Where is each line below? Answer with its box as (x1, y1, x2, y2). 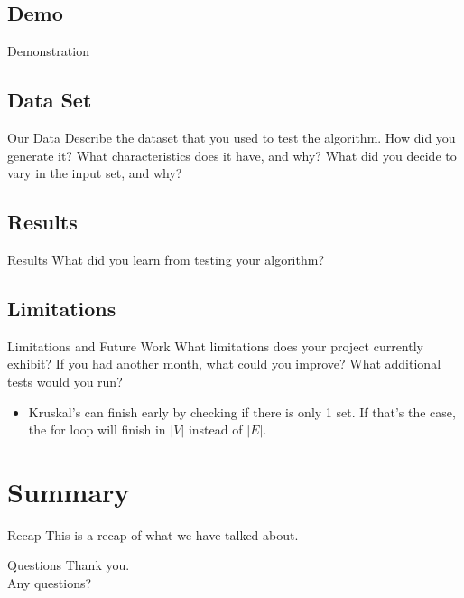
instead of (188, 420, 243, 439)
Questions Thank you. (7, 556, 130, 575)
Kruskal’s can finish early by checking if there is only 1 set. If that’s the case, (28, 402, 456, 421)
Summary (7, 472, 130, 509)
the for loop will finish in (28, 420, 166, 439)
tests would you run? (7, 371, 123, 390)
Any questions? (7, 574, 92, 593)
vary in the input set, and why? (7, 164, 182, 182)
